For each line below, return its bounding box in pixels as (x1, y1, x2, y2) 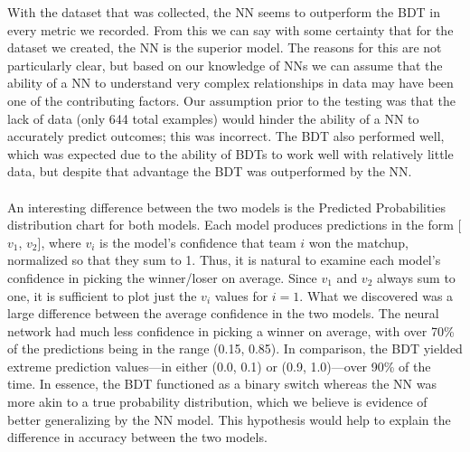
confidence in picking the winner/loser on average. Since (7, 268, 317, 287)
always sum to (377, 268, 456, 287)
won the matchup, (308, 232, 409, 251)
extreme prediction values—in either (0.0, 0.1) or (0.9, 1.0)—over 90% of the (7, 356, 431, 375)
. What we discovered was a (299, 286, 454, 305)
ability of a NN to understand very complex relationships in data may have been (7, 73, 454, 92)
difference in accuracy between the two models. (7, 428, 268, 447)
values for (214, 286, 268, 305)
